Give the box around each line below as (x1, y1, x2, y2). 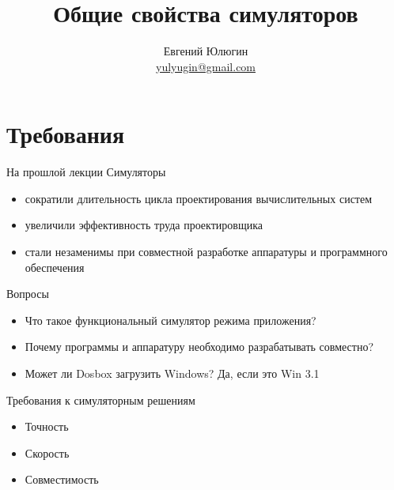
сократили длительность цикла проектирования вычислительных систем (25, 190, 373, 206)
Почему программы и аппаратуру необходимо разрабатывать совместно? (25, 338, 374, 355)
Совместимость (25, 471, 99, 488)
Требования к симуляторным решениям (6, 391, 195, 408)
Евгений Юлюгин (163, 43, 248, 59)
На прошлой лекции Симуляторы (6, 164, 166, 180)
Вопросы (6, 285, 49, 302)
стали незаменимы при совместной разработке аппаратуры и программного (25, 243, 388, 260)
